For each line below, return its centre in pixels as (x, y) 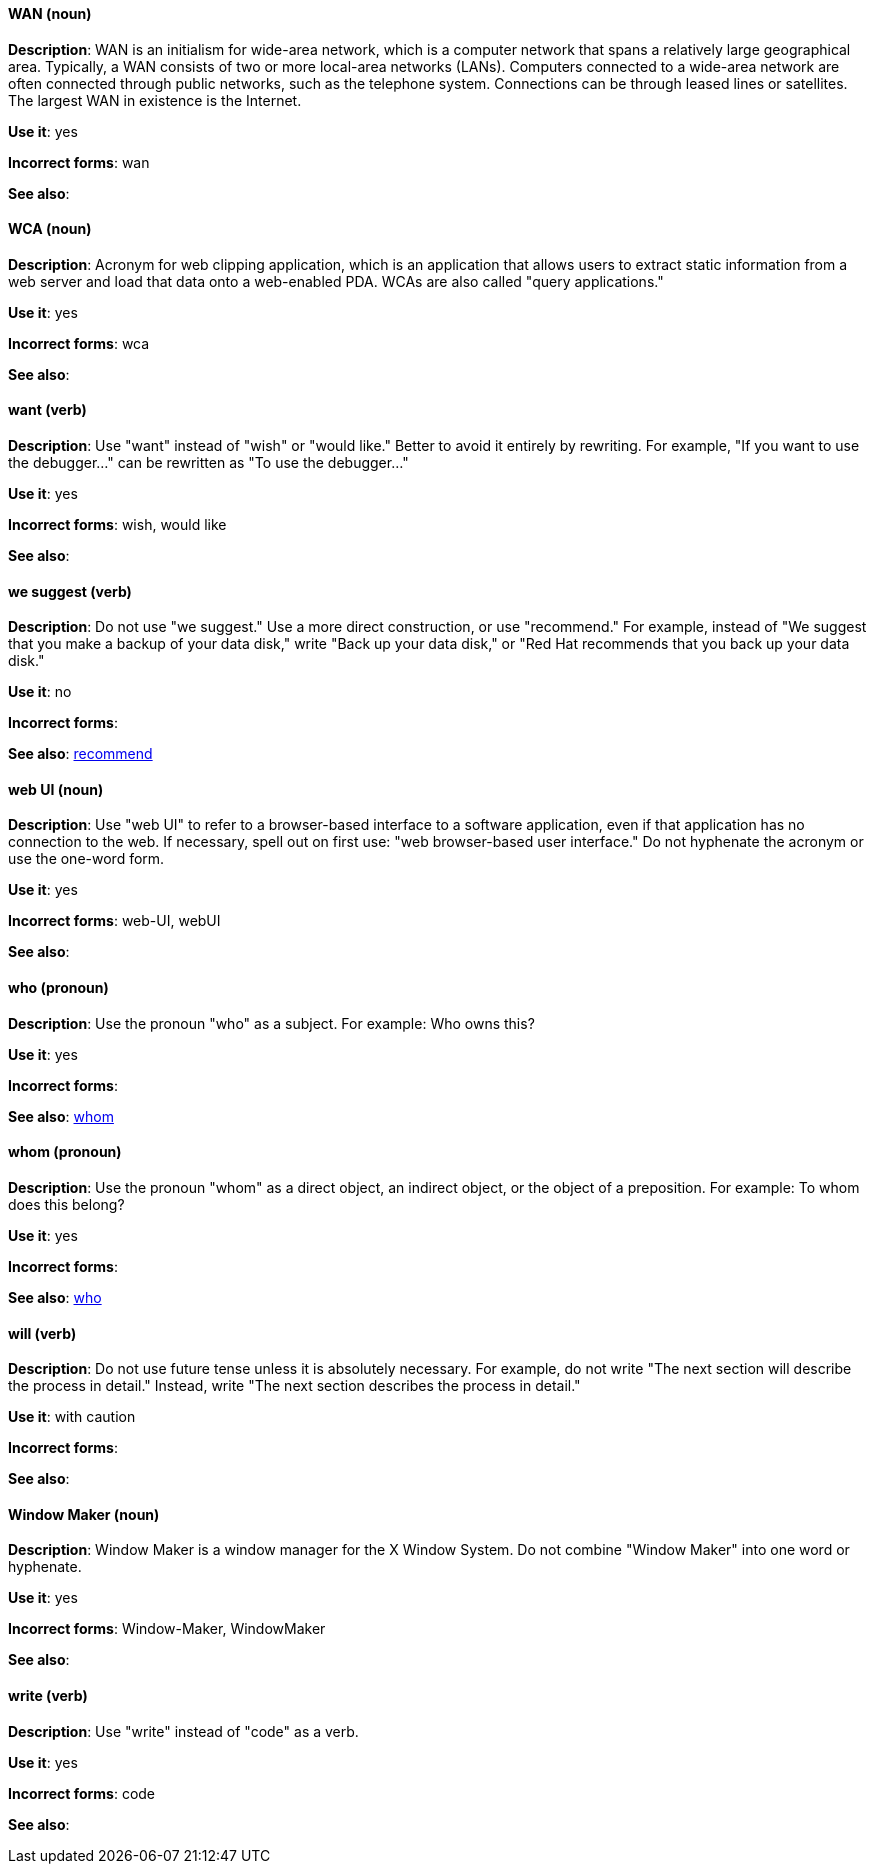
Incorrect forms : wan (79, 162)
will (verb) (42, 1333)
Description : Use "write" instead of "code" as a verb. (183, 1731)
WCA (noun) (50, 229)
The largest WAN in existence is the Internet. (155, 100)
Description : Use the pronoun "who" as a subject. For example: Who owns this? (271, 1023)
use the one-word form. (86, 859)
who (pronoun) (58, 988)
